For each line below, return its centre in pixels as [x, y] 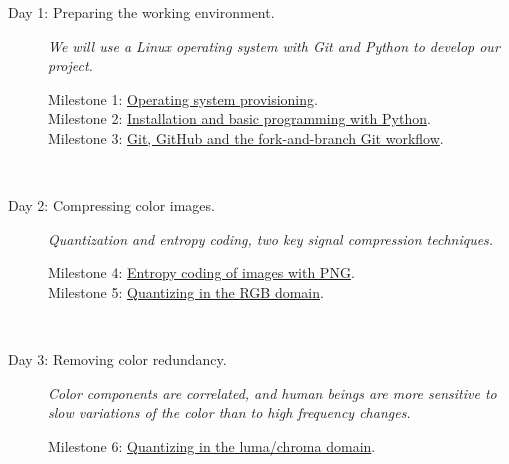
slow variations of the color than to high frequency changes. [229, 412]
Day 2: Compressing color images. [111, 205]
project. [70, 65]
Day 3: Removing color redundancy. [117, 359]
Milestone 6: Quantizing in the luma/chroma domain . [212, 445]
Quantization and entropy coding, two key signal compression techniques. [271, 238]
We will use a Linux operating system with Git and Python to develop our [274, 45]
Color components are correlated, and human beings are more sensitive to [272, 392]
